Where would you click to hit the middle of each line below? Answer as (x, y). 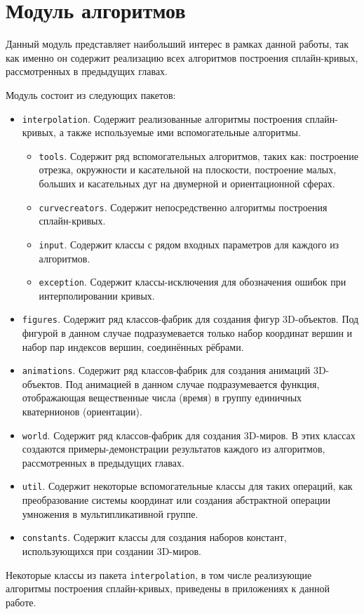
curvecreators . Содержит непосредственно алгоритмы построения (183, 207)
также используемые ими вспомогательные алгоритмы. (184, 132)
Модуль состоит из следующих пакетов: (91, 94)
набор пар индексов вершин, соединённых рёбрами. (133, 346)
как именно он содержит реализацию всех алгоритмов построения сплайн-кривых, (182, 57)
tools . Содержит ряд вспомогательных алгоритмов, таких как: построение (198, 155)
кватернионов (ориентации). (82, 412)
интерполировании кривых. (97, 295)
